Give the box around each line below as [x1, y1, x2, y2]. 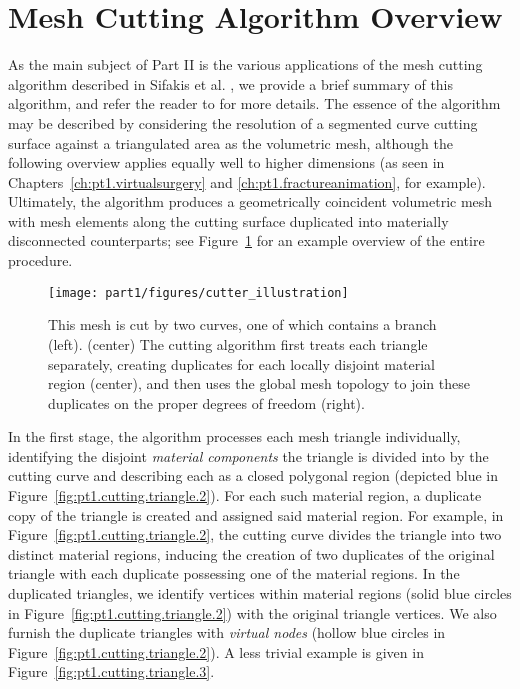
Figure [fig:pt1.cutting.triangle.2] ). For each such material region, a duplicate [8, 485, 482, 506]
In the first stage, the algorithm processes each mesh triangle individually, [8, 426, 461, 447]
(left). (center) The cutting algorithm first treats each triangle [48, 333, 428, 354]
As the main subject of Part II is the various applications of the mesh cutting [8, 54, 483, 75]
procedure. [8, 250, 73, 271]
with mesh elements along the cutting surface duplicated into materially [8, 210, 449, 231]
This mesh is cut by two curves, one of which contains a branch [48, 314, 437, 335]
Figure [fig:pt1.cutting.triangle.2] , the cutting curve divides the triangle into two [8, 524, 502, 545]
